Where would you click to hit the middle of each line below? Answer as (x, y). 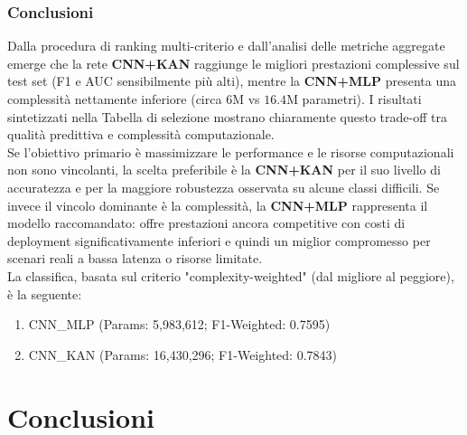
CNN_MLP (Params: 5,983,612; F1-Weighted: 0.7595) (179, 324)
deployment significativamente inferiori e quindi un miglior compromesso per (219, 240)
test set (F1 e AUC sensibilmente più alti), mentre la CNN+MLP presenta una (232, 81)
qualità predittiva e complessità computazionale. (141, 134)
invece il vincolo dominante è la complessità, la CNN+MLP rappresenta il (218, 205)
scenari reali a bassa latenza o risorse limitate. (135, 258)
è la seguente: (45, 293)
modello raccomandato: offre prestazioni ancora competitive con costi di (206, 223)
